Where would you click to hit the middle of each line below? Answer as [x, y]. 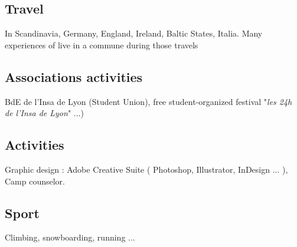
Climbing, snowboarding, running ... [70, 237]
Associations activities [74, 76]
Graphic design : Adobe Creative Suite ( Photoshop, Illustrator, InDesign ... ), [146, 169]
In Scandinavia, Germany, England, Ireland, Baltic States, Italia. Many [134, 33]
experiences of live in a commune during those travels [102, 45]
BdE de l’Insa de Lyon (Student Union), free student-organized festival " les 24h [148, 101]
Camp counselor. [35, 181]
